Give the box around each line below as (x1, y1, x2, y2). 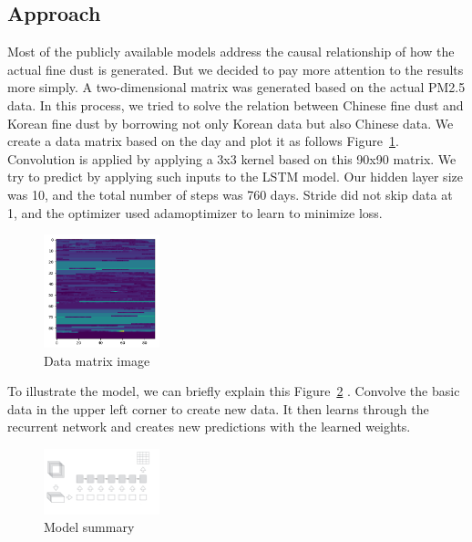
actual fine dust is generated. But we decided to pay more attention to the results (7, 59, 464, 78)
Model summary (44, 517, 135, 537)
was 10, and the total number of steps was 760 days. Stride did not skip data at (7, 184, 453, 203)
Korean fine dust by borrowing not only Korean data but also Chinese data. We (7, 113, 454, 132)
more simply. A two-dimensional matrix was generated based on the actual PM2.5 (7, 78, 466, 97)
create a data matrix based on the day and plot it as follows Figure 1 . (7, 131, 399, 151)
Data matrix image (44, 350, 150, 370)
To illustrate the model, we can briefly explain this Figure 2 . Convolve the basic (7, 381, 460, 401)
